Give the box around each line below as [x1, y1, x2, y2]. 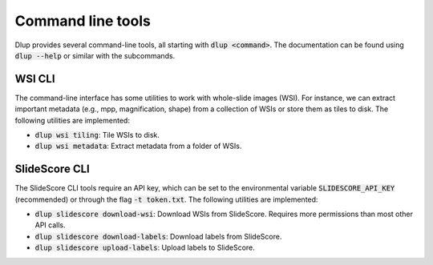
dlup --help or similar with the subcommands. [14, 50, 176, 60]
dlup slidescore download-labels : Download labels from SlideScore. [34, 231, 282, 241]
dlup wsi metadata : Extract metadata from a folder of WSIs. [34, 141, 242, 151]
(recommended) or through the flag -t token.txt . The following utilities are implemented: [14, 195, 318, 204]
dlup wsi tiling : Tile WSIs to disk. [34, 130, 160, 140]
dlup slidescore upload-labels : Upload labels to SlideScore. [34, 243, 256, 252]
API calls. [34, 220, 66, 230]
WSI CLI [14, 72, 55, 86]
